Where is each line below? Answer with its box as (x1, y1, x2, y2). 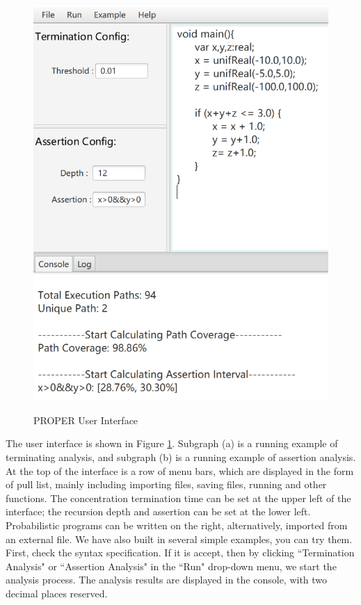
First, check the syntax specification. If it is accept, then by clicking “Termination (6, 545, 355, 560)
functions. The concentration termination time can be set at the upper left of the (6, 490, 351, 505)
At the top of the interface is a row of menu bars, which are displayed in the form (6, 463, 354, 478)
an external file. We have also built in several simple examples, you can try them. (6, 531, 353, 546)
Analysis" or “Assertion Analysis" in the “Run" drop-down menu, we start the (6, 558, 337, 573)
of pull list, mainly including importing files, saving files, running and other (6, 477, 327, 492)
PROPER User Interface (33, 412, 138, 427)
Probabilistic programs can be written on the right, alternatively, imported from (6, 518, 348, 533)
